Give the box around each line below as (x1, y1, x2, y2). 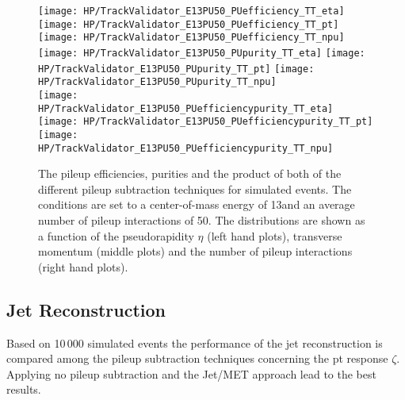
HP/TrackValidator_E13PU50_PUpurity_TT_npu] (38, 76, 277, 88)
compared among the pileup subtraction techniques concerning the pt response (6, 350, 388, 367)
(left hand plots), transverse (207, 227, 342, 244)
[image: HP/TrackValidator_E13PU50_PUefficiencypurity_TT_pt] (38, 116, 373, 128)
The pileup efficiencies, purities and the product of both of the (38, 165, 342, 182)
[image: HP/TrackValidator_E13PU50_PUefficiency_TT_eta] (38, 6, 345, 17)
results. (6, 381, 41, 398)
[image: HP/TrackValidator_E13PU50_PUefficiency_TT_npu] (38, 32, 345, 44)
